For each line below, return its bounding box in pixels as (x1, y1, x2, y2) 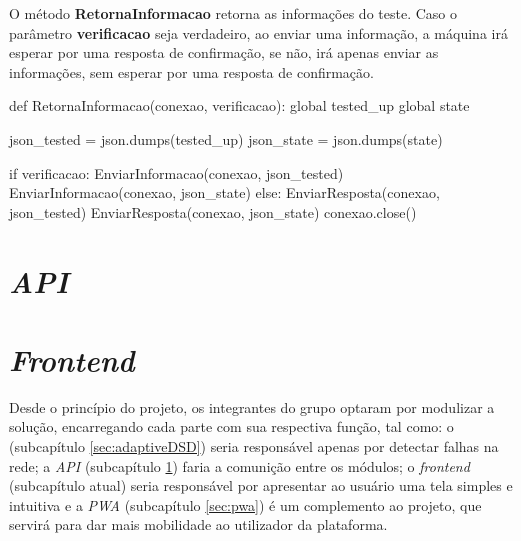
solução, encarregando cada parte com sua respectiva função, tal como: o (9, 416, 454, 437)
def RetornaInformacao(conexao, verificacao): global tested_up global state (9, 95, 470, 116)
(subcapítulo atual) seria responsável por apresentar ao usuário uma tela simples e (9, 475, 513, 496)
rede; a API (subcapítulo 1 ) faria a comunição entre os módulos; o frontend (9, 455, 470, 476)
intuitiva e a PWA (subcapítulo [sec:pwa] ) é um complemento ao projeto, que (9, 494, 482, 515)
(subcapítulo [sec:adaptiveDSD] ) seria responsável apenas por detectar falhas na (9, 436, 499, 457)
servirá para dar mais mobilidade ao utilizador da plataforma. (9, 514, 388, 535)
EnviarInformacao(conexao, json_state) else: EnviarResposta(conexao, (9, 182, 440, 203)
